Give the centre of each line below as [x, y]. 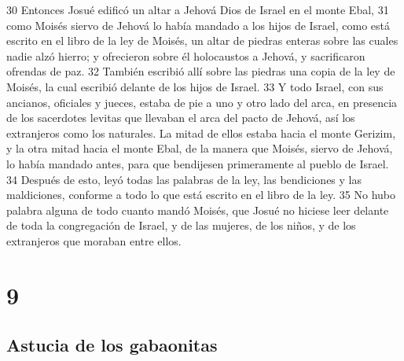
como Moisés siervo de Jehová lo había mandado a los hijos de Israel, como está [198, 25]
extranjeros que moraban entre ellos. [94, 240]
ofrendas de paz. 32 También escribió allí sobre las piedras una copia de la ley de [201, 71]
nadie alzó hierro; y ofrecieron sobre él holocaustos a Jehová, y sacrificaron [186, 55]
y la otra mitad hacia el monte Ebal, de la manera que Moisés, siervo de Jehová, [200, 148]
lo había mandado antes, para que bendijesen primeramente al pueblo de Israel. [198, 163]
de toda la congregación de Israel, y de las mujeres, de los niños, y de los [181, 225]
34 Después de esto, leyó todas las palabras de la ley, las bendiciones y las [184, 179]
